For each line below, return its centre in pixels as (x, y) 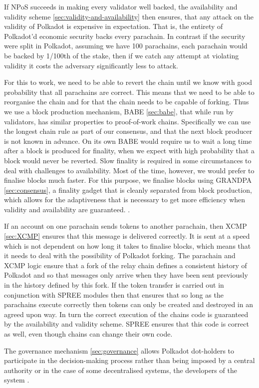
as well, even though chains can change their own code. (88, 334)
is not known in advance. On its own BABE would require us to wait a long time (128, 141)
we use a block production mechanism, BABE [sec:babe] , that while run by (119, 111)
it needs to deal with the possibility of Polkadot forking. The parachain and (120, 255)
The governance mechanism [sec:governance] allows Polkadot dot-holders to (119, 350)
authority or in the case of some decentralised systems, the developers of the (121, 370)
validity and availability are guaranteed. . (67, 209)
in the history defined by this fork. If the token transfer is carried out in (114, 285)
